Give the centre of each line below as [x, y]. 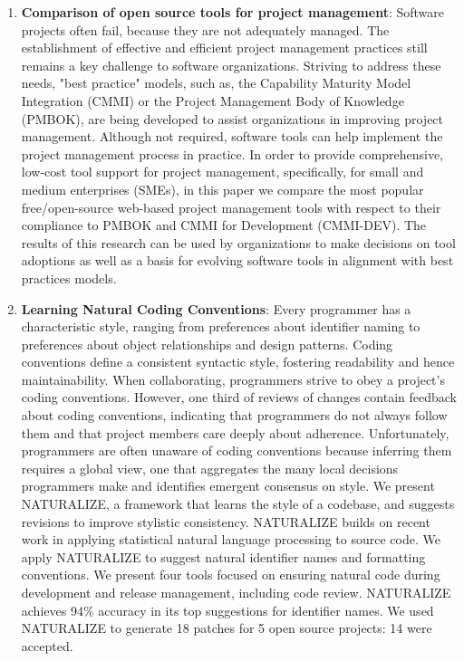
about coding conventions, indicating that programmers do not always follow [234, 415]
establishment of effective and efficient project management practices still [224, 48]
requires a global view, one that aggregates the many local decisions [210, 468]
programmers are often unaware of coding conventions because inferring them [237, 450]
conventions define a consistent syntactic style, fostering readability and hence [238, 362]
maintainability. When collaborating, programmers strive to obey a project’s [233, 379]
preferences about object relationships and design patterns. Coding [207, 344]
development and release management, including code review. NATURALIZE [236, 592]
